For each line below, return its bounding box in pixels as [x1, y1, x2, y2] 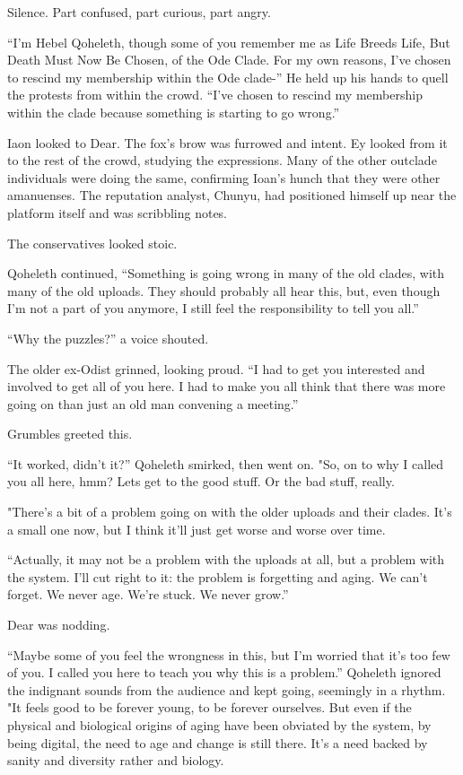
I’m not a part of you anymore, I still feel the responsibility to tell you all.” [7, 299, 419, 318]
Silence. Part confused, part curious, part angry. [7, 3, 271, 21]
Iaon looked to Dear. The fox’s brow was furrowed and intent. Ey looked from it [7, 133, 448, 152]
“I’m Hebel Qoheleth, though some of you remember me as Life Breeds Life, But [7, 32, 450, 51]
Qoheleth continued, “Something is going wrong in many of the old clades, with [7, 264, 445, 283]
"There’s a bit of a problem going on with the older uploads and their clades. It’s [7, 502, 452, 521]
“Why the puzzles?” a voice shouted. [7, 328, 209, 347]
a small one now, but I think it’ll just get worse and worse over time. [7, 519, 386, 538]
